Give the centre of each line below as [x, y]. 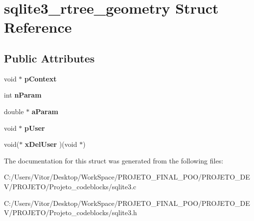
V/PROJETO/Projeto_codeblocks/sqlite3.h [70, 212]
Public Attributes [49, 58]
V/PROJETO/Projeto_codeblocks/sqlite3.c [70, 186]
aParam [45, 111]
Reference [38, 27]
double [14, 111]
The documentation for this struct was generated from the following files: [114, 160]
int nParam [23, 95]
